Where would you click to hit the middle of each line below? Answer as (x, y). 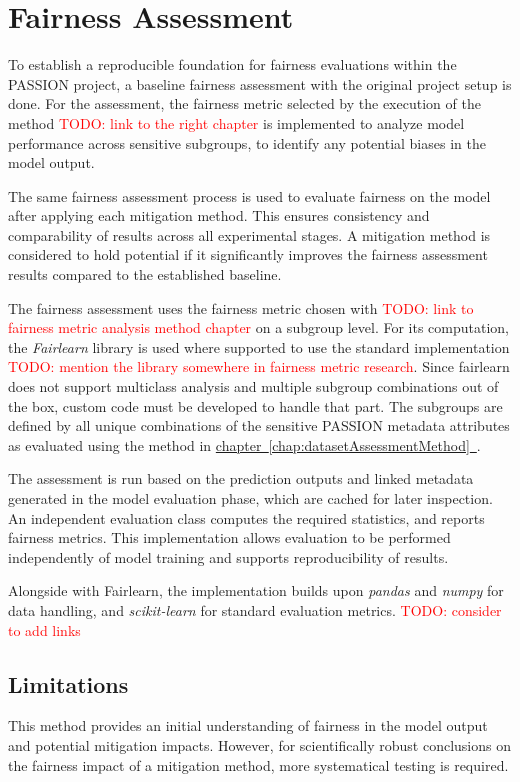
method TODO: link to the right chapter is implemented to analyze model (236, 122)
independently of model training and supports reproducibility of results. (228, 556)
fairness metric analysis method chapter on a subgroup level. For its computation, (258, 327)
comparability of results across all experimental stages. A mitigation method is (249, 234)
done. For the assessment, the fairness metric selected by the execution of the (244, 103)
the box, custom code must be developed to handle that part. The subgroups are (255, 405)
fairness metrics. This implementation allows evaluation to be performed (229, 537)
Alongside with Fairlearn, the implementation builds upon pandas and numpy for (256, 590)
